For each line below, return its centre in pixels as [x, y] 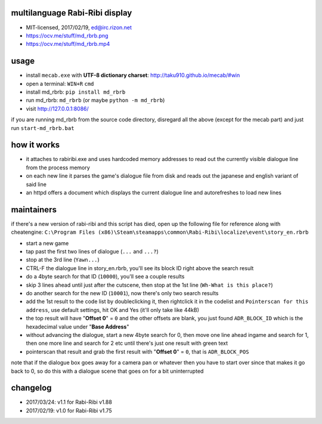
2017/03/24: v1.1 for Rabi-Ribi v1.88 [69, 402]
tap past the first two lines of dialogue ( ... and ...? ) [92, 252]
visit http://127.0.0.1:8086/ [57, 109]
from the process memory [58, 168]
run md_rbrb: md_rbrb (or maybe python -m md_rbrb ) [95, 100]
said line [36, 184]
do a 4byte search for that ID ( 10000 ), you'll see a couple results [105, 277]
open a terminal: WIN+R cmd [60, 83]
